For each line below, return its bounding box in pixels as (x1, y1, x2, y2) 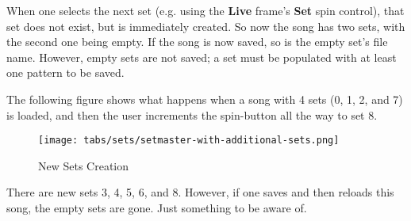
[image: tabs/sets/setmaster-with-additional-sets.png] (38, 135, 340, 147)
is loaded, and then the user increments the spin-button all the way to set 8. (6, 106, 378, 123)
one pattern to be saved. (6, 64, 125, 81)
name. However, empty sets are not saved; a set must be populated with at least (6, 48, 397, 65)
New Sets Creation (38, 157, 129, 173)
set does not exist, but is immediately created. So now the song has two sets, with (6, 17, 405, 34)
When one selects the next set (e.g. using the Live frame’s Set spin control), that (6, 2, 405, 18)
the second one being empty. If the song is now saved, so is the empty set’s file (6, 33, 388, 50)
